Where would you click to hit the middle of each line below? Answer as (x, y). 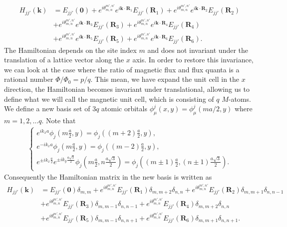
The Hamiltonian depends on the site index (70, 50)
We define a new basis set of (47, 109)
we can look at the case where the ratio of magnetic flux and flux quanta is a (122, 69)
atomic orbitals (124, 109)
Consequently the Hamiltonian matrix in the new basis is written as (108, 177)
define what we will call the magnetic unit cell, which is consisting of (109, 99)
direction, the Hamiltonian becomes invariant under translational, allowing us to (127, 89)
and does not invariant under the (198, 50)
